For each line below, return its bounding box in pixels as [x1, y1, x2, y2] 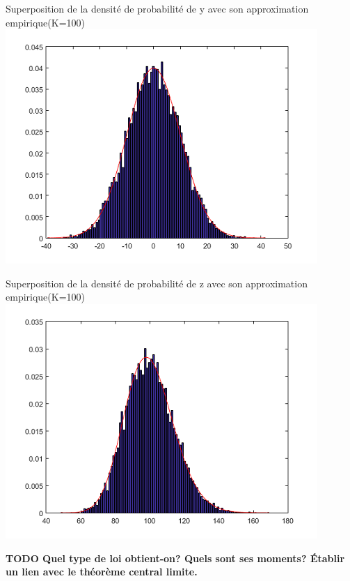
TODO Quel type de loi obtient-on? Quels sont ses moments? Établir [6, 550, 345, 565]
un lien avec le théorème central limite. [6, 564, 198, 579]
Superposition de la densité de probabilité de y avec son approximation [6, 1, 309, 15]
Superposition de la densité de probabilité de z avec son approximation [6, 276, 308, 290]
